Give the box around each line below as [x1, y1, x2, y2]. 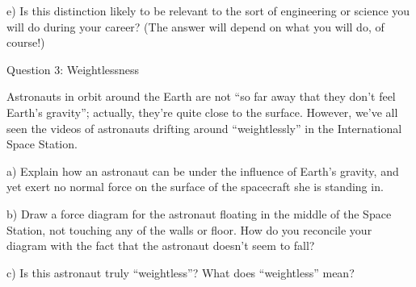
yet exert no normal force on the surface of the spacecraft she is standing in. [6, 178, 384, 195]
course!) [6, 34, 45, 51]
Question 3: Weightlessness [6, 60, 140, 77]
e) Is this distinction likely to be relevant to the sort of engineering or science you [6, 2, 410, 19]
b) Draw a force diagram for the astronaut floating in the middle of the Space [6, 205, 392, 222]
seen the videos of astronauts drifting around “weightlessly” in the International [6, 119, 402, 136]
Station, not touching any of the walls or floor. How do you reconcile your [6, 221, 372, 238]
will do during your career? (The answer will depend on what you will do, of [6, 18, 384, 35]
